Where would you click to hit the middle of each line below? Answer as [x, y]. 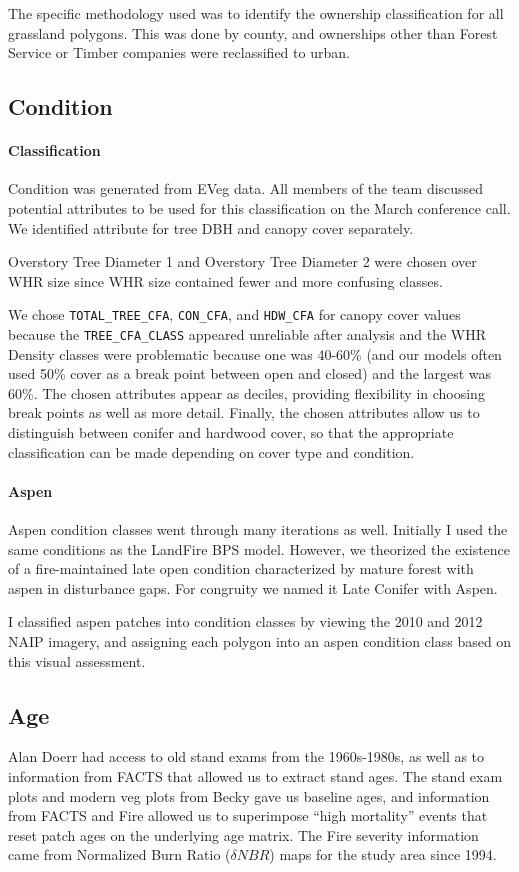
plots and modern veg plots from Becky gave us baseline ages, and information [249, 795]
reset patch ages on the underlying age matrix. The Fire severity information [243, 834]
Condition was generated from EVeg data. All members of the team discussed [246, 188]
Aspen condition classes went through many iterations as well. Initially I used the [258, 529]
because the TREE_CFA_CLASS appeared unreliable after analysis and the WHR [247, 333]
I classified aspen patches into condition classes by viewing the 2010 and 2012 [245, 621]
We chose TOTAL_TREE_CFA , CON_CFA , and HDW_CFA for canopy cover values [234, 314]
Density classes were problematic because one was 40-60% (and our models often [255, 353]
